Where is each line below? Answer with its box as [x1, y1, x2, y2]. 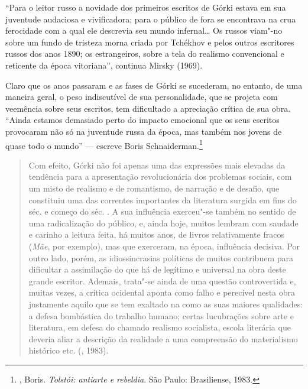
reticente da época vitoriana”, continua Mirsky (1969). [5, 59, 203, 71]
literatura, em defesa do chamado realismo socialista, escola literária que [28, 321, 291, 333]
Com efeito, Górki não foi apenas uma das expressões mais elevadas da [28, 158, 286, 171]
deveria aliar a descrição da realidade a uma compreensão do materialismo [28, 332, 298, 345]
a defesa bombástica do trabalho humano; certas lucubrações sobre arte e [28, 309, 294, 322]
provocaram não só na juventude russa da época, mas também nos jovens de [5, 125, 282, 137]
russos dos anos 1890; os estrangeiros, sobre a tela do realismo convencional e [5, 47, 284, 60]
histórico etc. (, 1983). [28, 344, 109, 356]
